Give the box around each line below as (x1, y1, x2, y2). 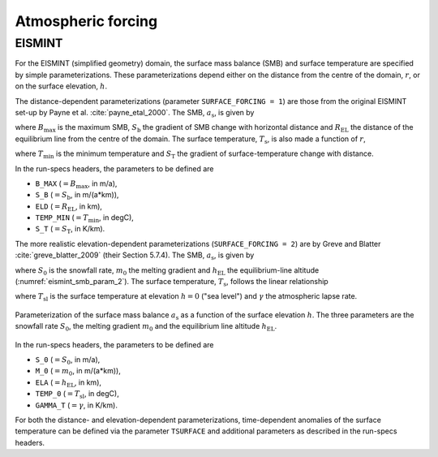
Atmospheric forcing (15, 12, 158, 30)
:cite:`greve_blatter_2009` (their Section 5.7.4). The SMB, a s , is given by (15, 250, 255, 262)
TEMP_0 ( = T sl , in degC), (35, 389, 119, 400)
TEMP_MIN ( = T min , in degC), (35, 213, 134, 224)
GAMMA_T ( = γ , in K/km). (35, 400, 118, 410)
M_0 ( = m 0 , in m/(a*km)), (35, 366, 121, 377)
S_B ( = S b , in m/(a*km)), (35, 190, 119, 202)
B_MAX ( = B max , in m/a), (35, 179, 118, 190)
